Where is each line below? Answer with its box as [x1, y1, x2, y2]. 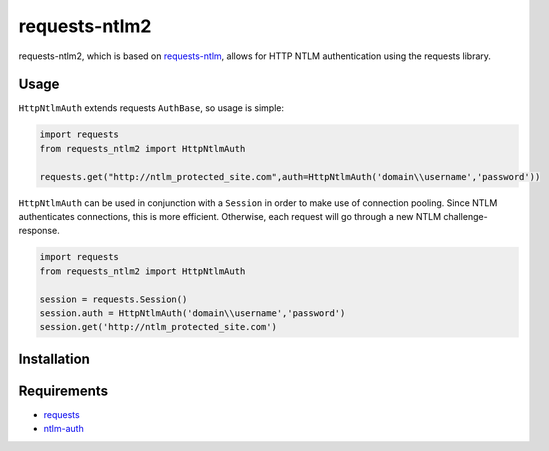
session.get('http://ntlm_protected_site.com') [39, 321, 277, 333]
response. [18, 225, 60, 237]
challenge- [443, 210, 489, 222]
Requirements [18, 382, 109, 399]
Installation [18, 350, 90, 367]
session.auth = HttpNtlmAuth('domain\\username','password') [39, 307, 346, 319]
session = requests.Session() [39, 293, 188, 305]
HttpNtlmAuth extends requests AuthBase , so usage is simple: [18, 102, 285, 114]
